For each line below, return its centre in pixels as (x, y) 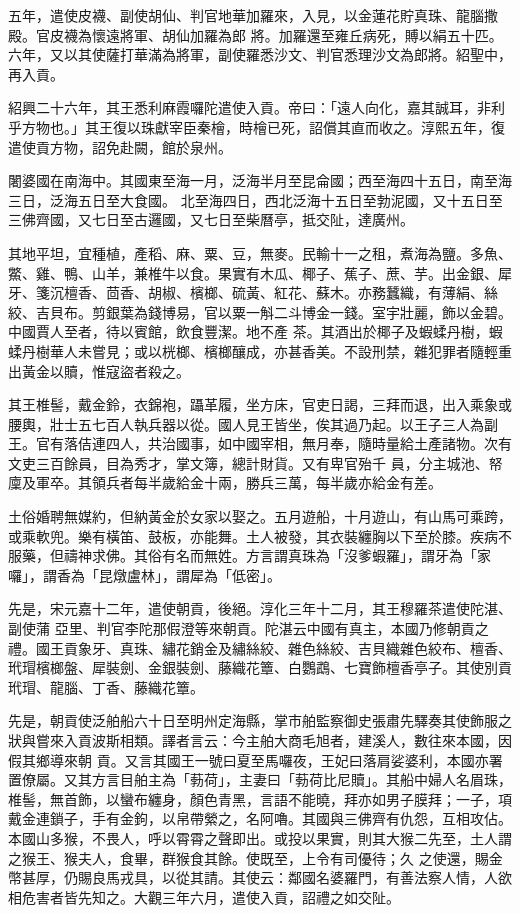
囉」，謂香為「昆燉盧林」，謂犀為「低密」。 (144, 574)
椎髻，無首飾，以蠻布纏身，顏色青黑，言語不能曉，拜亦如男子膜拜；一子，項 (260, 798)
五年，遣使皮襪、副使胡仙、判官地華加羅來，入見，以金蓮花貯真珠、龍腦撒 (253, 15)
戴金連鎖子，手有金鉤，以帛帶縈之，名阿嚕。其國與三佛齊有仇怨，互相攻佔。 (260, 818)
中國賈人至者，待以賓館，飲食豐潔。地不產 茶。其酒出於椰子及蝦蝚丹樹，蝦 (255, 331)
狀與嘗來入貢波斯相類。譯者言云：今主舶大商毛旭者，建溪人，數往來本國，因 (260, 740)
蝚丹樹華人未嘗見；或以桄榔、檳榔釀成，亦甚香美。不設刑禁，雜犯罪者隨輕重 (260, 350)
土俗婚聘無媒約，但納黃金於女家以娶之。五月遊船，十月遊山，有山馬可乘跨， (260, 516)
